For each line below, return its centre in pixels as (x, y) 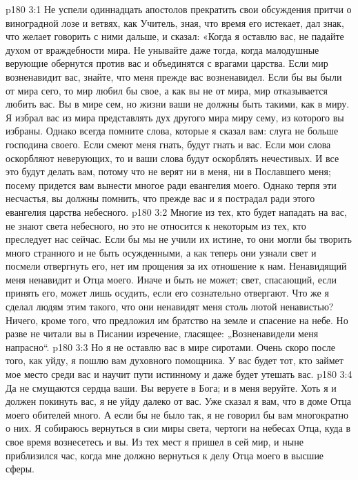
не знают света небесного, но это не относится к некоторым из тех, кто (156, 225)
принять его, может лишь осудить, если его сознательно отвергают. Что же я (167, 293)
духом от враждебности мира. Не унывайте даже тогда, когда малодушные (162, 49)
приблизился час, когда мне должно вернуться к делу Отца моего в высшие (165, 455)
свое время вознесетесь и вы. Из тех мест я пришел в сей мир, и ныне (155, 441)
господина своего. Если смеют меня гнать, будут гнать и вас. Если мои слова (168, 144)
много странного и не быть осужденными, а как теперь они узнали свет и (161, 252)
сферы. (20, 469)
